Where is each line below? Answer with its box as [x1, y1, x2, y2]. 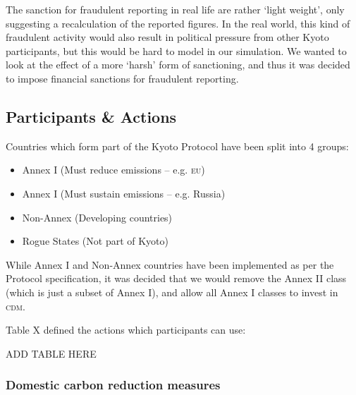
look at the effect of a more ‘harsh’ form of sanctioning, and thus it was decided [6, 57, 350, 72]
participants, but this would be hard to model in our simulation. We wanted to [6, 43, 347, 58]
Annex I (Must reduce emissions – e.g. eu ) [22, 162, 205, 177]
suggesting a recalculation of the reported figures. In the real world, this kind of [6, 16, 350, 30]
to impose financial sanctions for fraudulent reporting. [6, 71, 239, 85]
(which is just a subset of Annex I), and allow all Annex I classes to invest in [6, 284, 338, 299]
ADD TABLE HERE [6, 346, 97, 360]
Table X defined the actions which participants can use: [6, 322, 246, 337]
